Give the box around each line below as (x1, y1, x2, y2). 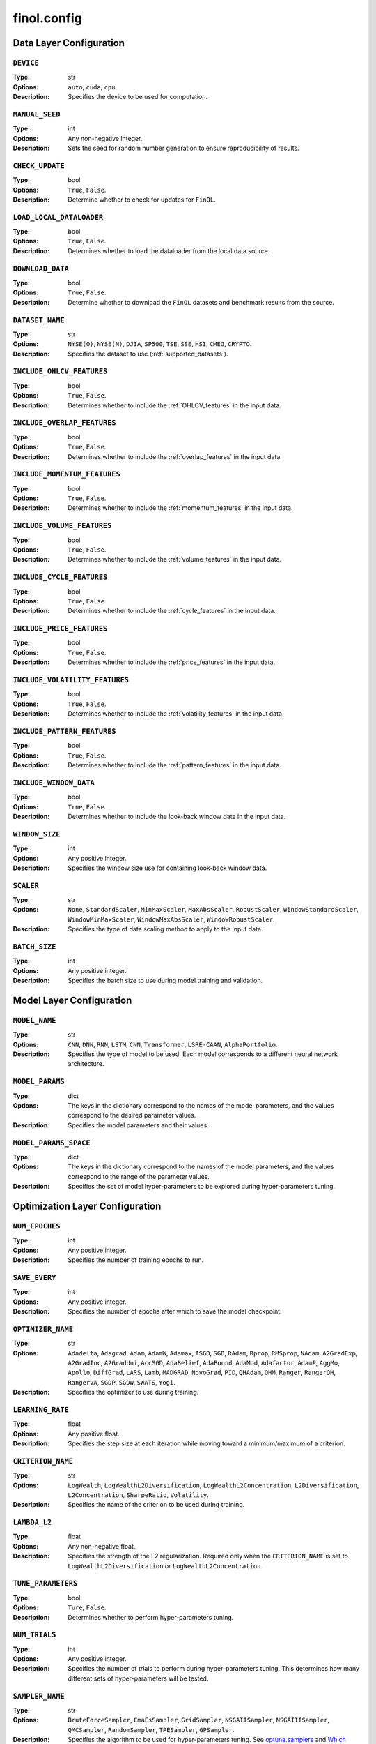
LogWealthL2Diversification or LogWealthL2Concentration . (68, 1561, 263, 1570)
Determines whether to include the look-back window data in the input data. (68, 813, 286, 820)
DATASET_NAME (13, 315, 65, 324)
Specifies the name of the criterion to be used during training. (68, 1501, 245, 1509)
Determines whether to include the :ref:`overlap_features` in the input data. (68, 452, 282, 460)
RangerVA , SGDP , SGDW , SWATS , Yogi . (68, 1378, 175, 1386)
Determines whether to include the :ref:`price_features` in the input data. (68, 658, 275, 666)
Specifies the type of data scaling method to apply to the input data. (68, 925, 263, 933)
